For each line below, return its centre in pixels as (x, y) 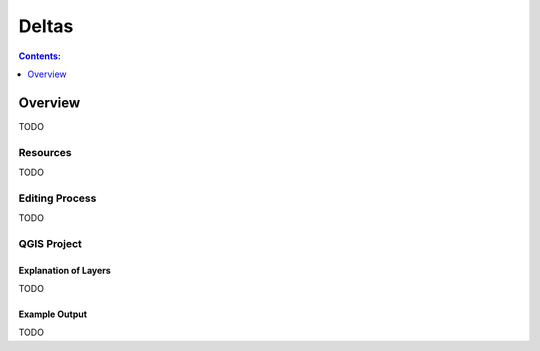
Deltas (46, 26)
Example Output (53, 314)
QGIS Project (50, 243)
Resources (45, 152)
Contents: (40, 56)
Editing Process (57, 198)
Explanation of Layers (65, 270)
